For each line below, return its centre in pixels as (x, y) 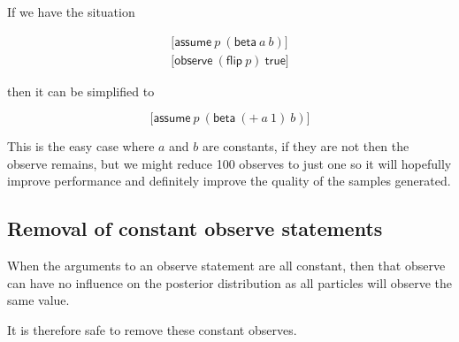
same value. (38, 300)
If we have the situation (71, 11)
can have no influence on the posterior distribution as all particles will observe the (230, 282)
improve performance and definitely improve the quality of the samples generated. (229, 181)
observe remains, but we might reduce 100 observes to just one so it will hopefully (229, 163)
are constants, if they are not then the (306, 146)
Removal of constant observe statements (195, 228)
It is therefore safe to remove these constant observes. (152, 330)
